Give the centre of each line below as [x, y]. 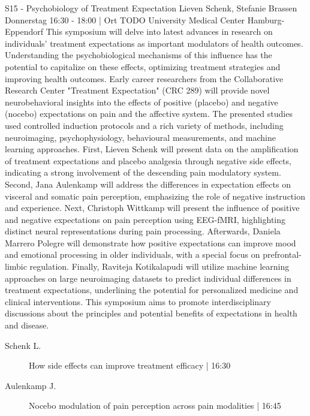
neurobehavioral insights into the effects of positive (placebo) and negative [142, 102]
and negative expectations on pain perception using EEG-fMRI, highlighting [145, 219]
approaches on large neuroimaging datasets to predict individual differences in [148, 278]
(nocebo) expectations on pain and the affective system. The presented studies [149, 114]
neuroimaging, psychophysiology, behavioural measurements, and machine [140, 137]
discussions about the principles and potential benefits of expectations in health [151, 313]
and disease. [27, 325]
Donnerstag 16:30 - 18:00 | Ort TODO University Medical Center [125, 19]
